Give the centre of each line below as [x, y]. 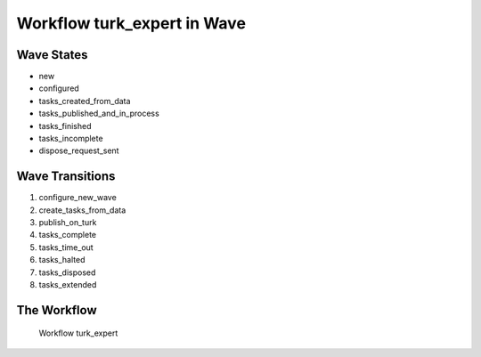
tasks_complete [68, 235]
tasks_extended [68, 285]
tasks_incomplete [71, 139]
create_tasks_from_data [82, 210]
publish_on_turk [68, 223]
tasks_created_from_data [85, 101]
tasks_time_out [66, 247]
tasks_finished [65, 126]
